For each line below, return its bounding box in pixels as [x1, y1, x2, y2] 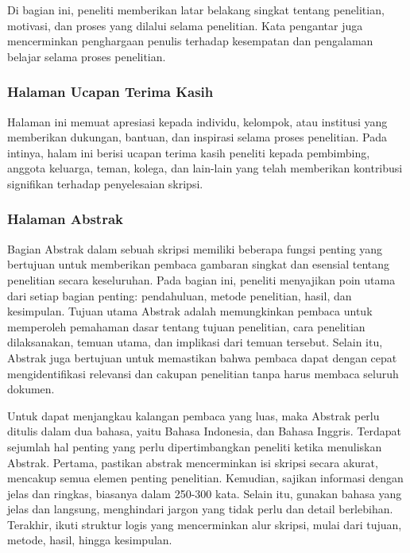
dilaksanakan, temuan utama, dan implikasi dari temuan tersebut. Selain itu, [7, 334, 383, 350]
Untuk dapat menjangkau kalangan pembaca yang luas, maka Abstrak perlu [7, 407, 380, 423]
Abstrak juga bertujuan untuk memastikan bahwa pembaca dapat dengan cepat [7, 349, 397, 365]
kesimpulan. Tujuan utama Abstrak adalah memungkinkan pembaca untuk [7, 303, 373, 319]
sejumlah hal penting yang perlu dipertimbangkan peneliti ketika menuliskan [7, 438, 382, 454]
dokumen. [7, 381, 55, 397]
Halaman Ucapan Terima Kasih [7, 82, 214, 102]
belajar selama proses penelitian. [7, 48, 166, 64]
